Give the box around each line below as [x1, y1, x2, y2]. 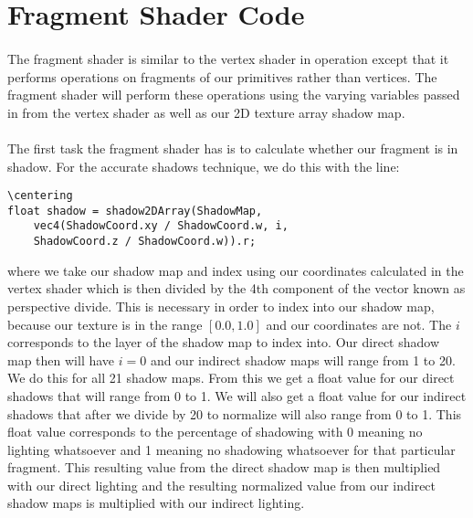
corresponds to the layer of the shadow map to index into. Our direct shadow [7, 333, 440, 352]
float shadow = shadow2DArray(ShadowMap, [7, 204, 263, 217]
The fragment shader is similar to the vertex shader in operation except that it [7, 48, 449, 68]
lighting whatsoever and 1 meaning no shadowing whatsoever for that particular [7, 439, 456, 459]
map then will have [7, 350, 115, 369]
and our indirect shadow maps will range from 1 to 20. [150, 350, 456, 369]
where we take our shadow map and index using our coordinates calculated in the [7, 260, 464, 280]
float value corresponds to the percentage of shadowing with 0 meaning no [7, 422, 423, 441]
